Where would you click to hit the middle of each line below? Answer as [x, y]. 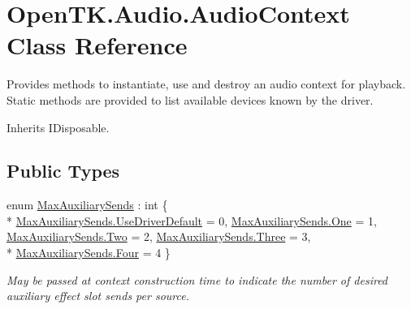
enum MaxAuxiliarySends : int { [87, 205]
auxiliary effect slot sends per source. [98, 296]
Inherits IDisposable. [58, 127]
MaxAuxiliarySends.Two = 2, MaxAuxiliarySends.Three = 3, [159, 236]
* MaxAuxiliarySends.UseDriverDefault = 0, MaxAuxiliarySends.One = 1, [192, 220]
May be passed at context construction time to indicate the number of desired [197, 279]
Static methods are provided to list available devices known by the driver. [190, 99]
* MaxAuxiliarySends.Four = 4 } [89, 253]
